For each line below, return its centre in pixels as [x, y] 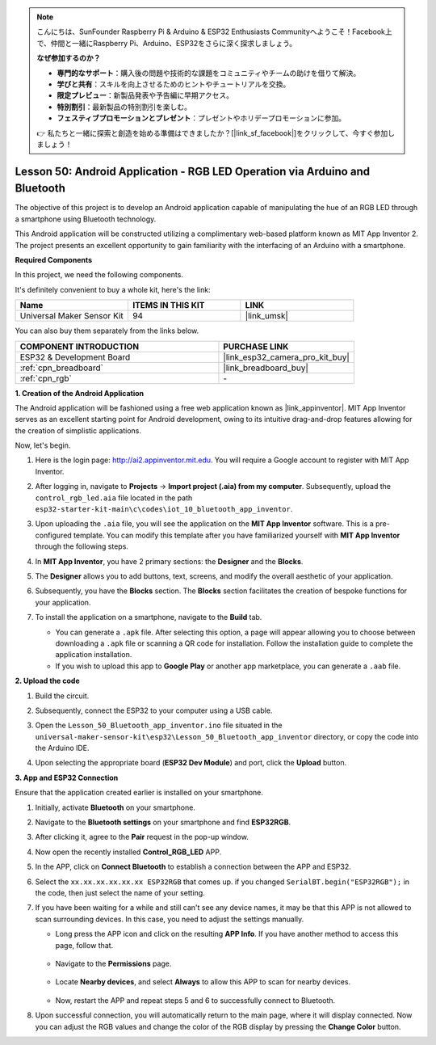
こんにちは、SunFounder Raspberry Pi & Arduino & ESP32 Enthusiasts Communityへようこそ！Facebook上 [215, 32]
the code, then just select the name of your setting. [120, 892]
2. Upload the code [47, 681]
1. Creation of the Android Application [80, 393]
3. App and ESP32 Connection [67, 777]
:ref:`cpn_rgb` [46, 378]
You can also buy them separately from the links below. [107, 331]
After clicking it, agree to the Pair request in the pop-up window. [142, 837]
